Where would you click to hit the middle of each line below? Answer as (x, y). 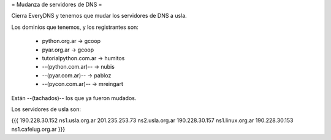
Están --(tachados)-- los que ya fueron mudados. (74, 98)
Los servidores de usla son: (46, 109)
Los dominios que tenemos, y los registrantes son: (75, 27)
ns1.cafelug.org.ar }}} (38, 129)
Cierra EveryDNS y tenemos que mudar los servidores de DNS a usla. (99, 16)
